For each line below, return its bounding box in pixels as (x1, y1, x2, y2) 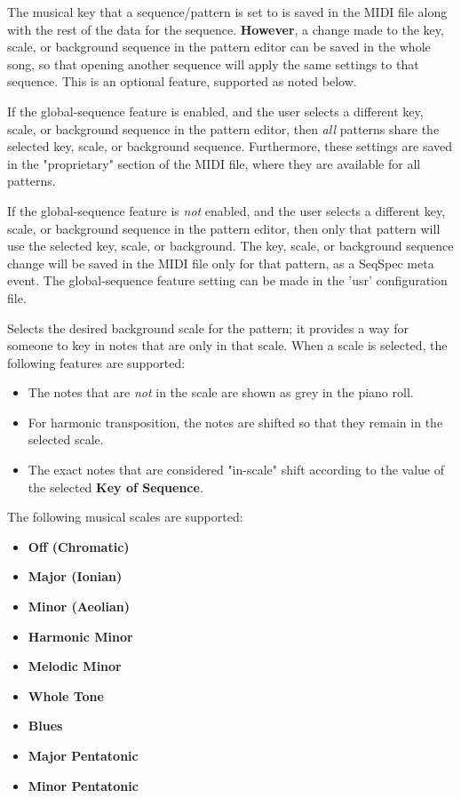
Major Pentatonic (28, 746, 139, 764)
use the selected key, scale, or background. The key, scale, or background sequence (7, 236, 454, 255)
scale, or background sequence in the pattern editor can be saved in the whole (7, 37, 431, 56)
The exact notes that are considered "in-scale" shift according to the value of (28, 460, 444, 479)
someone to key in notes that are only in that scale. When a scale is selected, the (7, 336, 448, 355)
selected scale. (28, 430, 104, 449)
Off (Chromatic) (28, 537, 130, 555)
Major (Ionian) (28, 567, 123, 586)
